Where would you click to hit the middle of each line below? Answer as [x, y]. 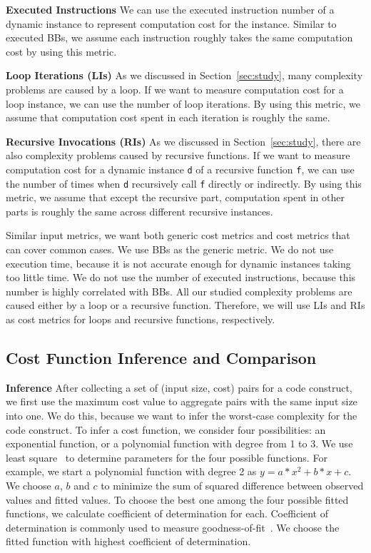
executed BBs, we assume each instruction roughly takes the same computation [179, 37]
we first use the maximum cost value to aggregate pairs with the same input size [182, 401]
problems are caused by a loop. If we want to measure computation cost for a [175, 89]
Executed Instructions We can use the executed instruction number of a [170, 9]
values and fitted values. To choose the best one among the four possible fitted [177, 499]
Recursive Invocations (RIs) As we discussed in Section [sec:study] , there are [183, 141]
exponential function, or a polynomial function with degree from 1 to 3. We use [179, 443]
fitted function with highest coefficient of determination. [128, 541]
